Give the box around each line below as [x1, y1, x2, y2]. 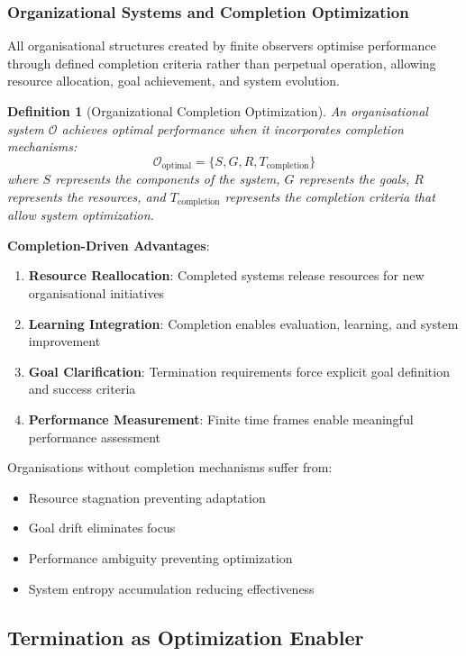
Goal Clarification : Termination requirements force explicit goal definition [28, 361, 450, 380]
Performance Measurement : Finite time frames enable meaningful [28, 410, 414, 429]
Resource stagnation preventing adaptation [28, 487, 266, 506]
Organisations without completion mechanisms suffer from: [7, 458, 333, 477]
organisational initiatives [28, 284, 165, 303]
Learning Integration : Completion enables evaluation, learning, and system [28, 314, 459, 333]
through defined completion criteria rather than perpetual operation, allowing [7, 53, 436, 72]
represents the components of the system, [55, 169, 280, 188]
